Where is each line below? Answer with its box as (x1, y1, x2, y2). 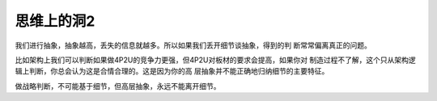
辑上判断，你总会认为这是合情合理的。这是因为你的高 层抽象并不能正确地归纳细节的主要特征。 (15, 66, 329, 76)
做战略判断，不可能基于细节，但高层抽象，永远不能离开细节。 (15, 81, 221, 90)
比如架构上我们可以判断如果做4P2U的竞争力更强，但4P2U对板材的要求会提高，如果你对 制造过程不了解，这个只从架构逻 (15, 55, 416, 65)
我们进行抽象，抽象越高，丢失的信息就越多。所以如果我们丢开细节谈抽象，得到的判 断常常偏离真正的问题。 (15, 40, 371, 50)
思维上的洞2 (15, 12, 95, 30)
